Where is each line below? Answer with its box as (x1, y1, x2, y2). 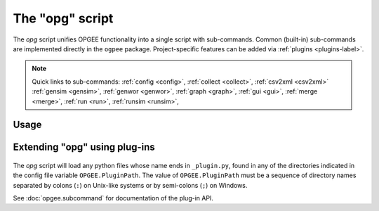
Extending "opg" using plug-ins (13, 141, 156, 153)
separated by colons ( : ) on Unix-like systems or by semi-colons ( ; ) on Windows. (13, 181, 248, 189)
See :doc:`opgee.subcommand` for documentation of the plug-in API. (13, 194, 214, 203)
